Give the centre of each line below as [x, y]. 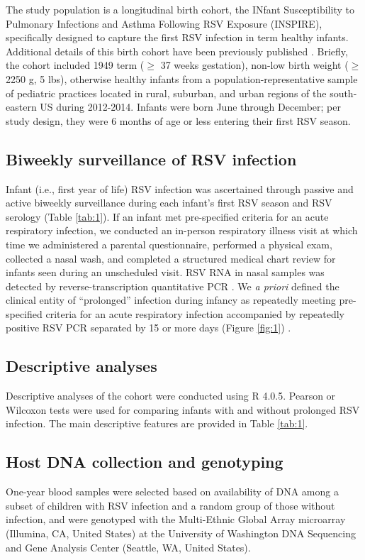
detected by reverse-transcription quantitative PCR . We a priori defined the [173, 286]
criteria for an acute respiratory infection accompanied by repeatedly [195, 313]
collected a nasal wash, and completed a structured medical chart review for [171, 258]
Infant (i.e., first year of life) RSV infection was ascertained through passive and [180, 188]
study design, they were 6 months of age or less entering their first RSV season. [178, 120]
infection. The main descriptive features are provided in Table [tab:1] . [157, 423]
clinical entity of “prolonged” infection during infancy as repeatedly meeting [171, 300]
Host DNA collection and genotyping [145, 462]
